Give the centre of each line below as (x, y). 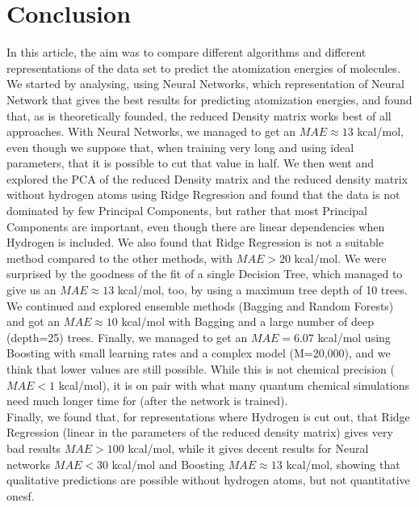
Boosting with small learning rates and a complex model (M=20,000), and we (199, 353)
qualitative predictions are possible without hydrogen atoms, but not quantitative (208, 480)
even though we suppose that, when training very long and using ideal (180, 147)
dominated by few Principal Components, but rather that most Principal (187, 211)
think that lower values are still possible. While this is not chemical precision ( (201, 369)
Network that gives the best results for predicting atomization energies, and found (209, 99)
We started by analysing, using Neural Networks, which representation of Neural (205, 84)
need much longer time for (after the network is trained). (147, 401)
